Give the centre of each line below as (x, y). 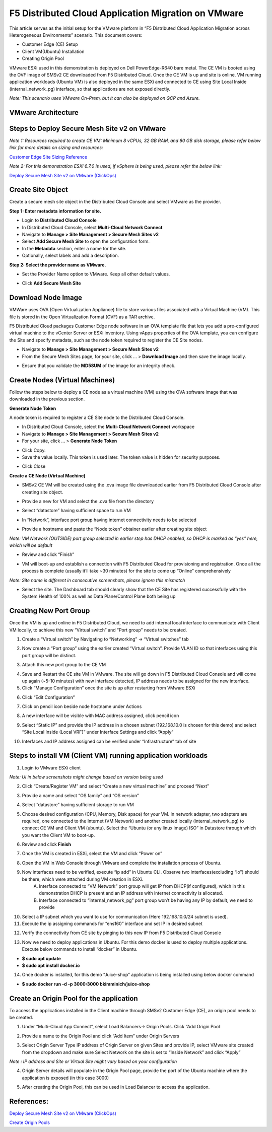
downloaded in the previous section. (47, 399)
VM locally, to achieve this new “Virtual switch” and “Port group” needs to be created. (98, 630)
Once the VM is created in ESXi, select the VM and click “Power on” (92, 854)
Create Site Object (39, 190)
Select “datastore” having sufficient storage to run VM (78, 805)
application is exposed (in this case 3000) (65, 1078)
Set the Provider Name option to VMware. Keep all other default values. (96, 274)
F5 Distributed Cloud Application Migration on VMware (126, 13)
